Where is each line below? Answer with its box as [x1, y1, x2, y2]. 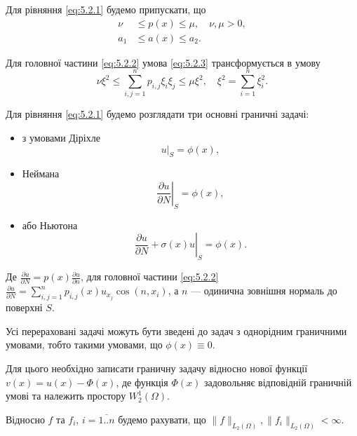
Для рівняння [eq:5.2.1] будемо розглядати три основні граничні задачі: [6, 107, 309, 121]
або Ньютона [22, 217, 78, 232]
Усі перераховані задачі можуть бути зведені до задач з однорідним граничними [6, 323, 347, 338]
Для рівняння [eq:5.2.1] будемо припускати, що [6, 2, 206, 16]
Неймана [22, 166, 60, 181]
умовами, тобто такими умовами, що [6, 337, 163, 352]
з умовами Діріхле [22, 130, 100, 144]
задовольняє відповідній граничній [203, 374, 352, 389]
